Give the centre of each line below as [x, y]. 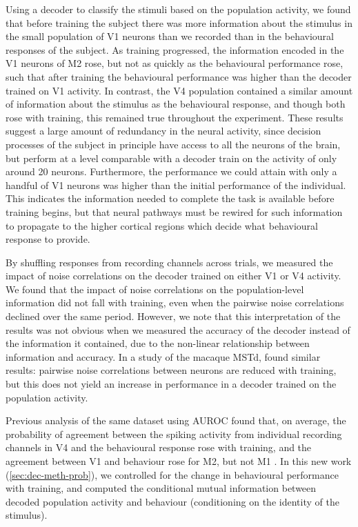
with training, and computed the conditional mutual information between [161, 488]
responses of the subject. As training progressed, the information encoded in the [175, 49]
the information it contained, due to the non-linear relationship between [158, 343]
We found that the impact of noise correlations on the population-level [155, 289]
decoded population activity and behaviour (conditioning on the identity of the [172, 501]
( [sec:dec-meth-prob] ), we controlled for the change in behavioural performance [172, 474]
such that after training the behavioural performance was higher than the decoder [179, 76]
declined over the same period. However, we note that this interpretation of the [173, 316]
